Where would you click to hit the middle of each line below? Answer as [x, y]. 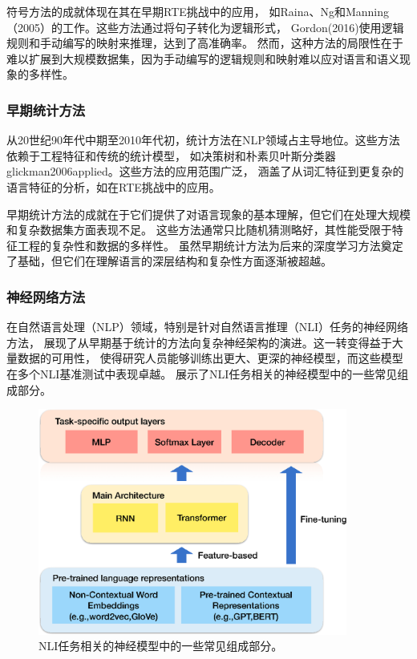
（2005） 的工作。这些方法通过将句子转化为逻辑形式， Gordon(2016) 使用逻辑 [205, 27]
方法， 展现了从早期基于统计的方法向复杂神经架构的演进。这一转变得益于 [199, 342]
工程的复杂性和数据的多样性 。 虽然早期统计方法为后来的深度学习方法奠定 [210, 245]
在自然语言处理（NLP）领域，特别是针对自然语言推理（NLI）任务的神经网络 [208, 327]
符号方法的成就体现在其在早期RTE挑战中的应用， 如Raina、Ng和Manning [198, 11]
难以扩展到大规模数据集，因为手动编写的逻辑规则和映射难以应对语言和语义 [203, 58]
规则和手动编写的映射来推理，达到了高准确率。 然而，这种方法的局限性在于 [205, 43]
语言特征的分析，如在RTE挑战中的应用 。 [113, 186]
